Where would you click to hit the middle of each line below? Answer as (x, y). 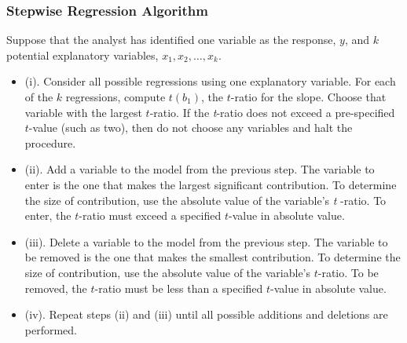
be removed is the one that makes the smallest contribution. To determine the (213, 257)
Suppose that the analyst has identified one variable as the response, (171, 40)
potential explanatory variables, (82, 55)
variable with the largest (83, 112)
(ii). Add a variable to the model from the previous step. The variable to (200, 169)
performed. (51, 329)
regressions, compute (115, 97)
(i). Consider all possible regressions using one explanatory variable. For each (210, 81)
